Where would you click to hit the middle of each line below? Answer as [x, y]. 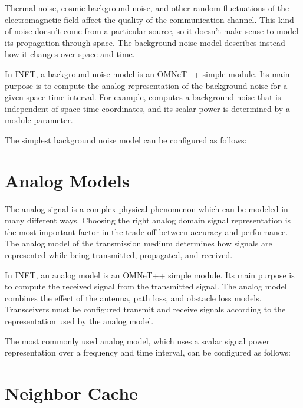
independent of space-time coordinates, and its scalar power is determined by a [147, 108]
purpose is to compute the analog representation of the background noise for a [146, 85]
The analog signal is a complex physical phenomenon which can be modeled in [146, 208]
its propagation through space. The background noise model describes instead [145, 42]
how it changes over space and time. [70, 54]
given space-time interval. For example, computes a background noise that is [143, 97]
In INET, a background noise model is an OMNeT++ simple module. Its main [147, 73]
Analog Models [67, 180]
